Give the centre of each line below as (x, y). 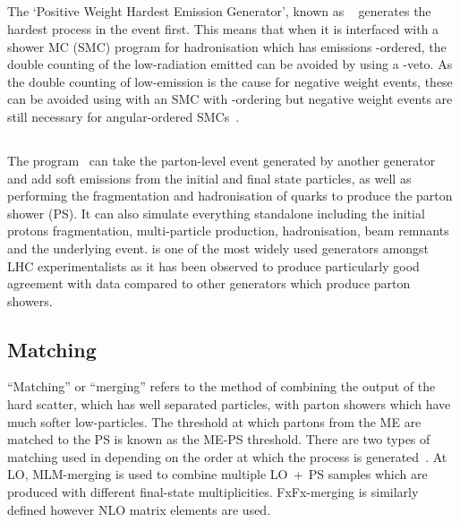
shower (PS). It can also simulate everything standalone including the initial (216, 213)
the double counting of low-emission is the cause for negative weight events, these (230, 81)
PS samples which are (368, 474)
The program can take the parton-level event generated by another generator (221, 160)
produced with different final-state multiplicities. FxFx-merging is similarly (213, 492)
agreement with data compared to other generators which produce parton (209, 283)
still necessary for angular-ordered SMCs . (124, 116)
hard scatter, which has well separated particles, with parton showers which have (229, 404)
